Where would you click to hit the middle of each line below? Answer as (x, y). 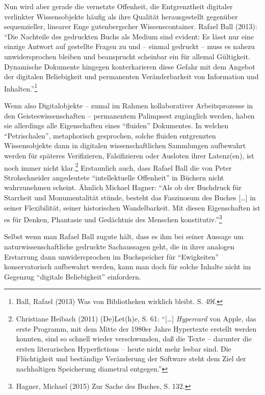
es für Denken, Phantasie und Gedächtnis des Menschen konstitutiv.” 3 (113, 218)
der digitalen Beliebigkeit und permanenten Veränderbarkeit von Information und (131, 76)
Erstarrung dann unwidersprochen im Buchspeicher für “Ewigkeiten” (112, 256)
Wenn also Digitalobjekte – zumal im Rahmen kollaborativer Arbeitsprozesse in (129, 105)
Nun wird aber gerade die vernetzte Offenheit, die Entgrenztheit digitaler (118, 6)
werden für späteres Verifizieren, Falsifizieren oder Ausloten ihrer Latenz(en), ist (129, 155)
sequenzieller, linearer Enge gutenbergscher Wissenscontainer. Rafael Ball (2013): (131, 26)
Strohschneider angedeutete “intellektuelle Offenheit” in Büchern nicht (114, 177)
